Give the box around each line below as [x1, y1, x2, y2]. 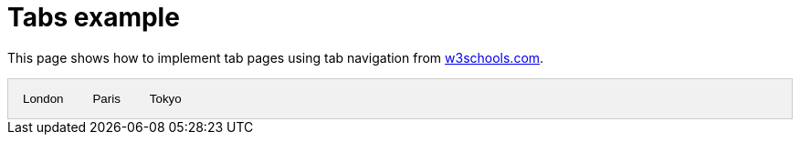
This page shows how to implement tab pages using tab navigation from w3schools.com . [7, 49, 544, 66]
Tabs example [7, 2, 180, 33]
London [23, 91, 64, 106]
